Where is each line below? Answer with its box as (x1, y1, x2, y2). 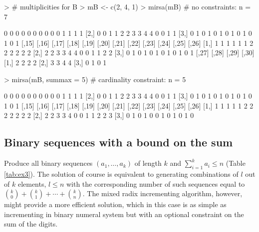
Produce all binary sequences (4, 158, 93, 168)
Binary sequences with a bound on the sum (4, 134, 233, 150)
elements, (17, 178, 46, 189)
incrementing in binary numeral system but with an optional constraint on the (4, 209, 244, 219)
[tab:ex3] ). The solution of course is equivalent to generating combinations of (4, 168, 239, 179)
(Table (226, 158, 246, 168)
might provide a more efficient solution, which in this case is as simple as (4, 199, 227, 210)
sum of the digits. (4, 219, 58, 229)
